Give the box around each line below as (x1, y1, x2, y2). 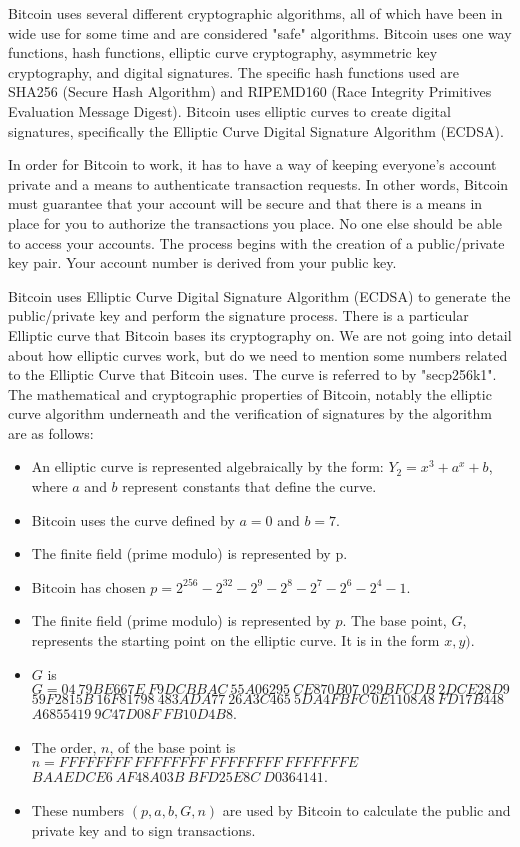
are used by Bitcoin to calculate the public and (222, 800, 511, 820)
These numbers (31, 800, 125, 820)
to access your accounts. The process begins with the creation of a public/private (8, 232, 505, 253)
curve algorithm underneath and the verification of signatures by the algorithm (8, 403, 492, 424)
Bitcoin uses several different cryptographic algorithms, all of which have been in (8, 3, 503, 23)
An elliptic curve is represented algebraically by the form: (31, 456, 384, 477)
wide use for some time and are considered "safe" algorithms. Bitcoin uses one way (8, 22, 512, 43)
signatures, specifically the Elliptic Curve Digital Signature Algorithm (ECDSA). (8, 120, 504, 141)
